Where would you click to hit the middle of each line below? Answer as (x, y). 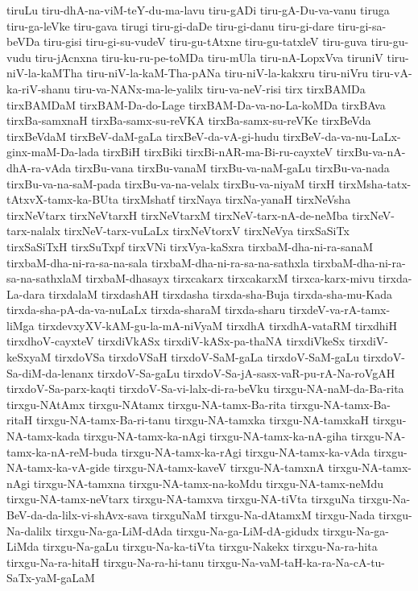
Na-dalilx (29, 530)
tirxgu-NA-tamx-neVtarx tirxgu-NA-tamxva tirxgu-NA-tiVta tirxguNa (181, 499)
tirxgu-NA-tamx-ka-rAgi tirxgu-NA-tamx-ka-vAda (246, 451)
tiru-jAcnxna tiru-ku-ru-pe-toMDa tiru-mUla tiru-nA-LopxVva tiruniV (209, 57)
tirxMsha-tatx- (375, 183)
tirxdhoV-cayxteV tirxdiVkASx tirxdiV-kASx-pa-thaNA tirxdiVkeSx (176, 341)
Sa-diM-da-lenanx (50, 372)
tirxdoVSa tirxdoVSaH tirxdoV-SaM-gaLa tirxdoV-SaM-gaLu (207, 357)
